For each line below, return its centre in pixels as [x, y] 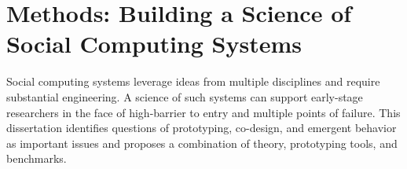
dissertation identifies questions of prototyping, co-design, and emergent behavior [202, 128]
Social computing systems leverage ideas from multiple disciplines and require [193, 81]
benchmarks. [37, 158]
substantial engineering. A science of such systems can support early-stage [185, 96]
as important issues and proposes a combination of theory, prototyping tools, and [202, 143]
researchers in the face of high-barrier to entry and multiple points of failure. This [203, 112]
